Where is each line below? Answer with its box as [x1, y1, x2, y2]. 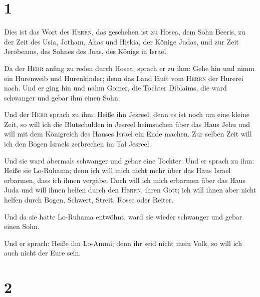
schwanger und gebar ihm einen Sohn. [4, 92, 120, 102]
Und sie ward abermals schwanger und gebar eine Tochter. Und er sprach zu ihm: [4, 155, 254, 165]
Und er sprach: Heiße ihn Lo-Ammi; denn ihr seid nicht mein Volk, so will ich [4, 237, 242, 248]
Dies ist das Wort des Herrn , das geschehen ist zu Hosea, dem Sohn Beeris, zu [4, 26, 245, 37]
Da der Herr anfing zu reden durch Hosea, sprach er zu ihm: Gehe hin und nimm [4, 62, 255, 73]
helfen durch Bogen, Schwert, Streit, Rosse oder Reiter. [4, 194, 174, 205]
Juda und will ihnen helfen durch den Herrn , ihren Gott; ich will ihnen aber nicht [4, 184, 256, 195]
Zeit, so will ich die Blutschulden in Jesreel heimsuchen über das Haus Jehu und [4, 118, 250, 129]
